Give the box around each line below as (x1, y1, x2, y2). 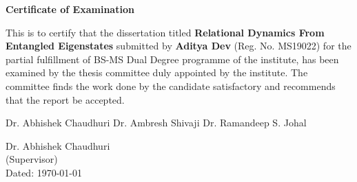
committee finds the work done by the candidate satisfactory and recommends (6, 78, 336, 93)
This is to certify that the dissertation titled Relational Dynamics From (6, 25, 325, 39)
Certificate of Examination (6, 2, 134, 16)
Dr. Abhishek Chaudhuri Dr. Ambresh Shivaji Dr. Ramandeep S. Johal (6, 115, 307, 130)
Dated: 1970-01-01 (6, 165, 83, 179)
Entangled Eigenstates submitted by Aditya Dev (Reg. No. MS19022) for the (6, 38, 351, 53)
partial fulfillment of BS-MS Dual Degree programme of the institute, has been (6, 52, 339, 66)
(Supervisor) (6, 152, 58, 166)
